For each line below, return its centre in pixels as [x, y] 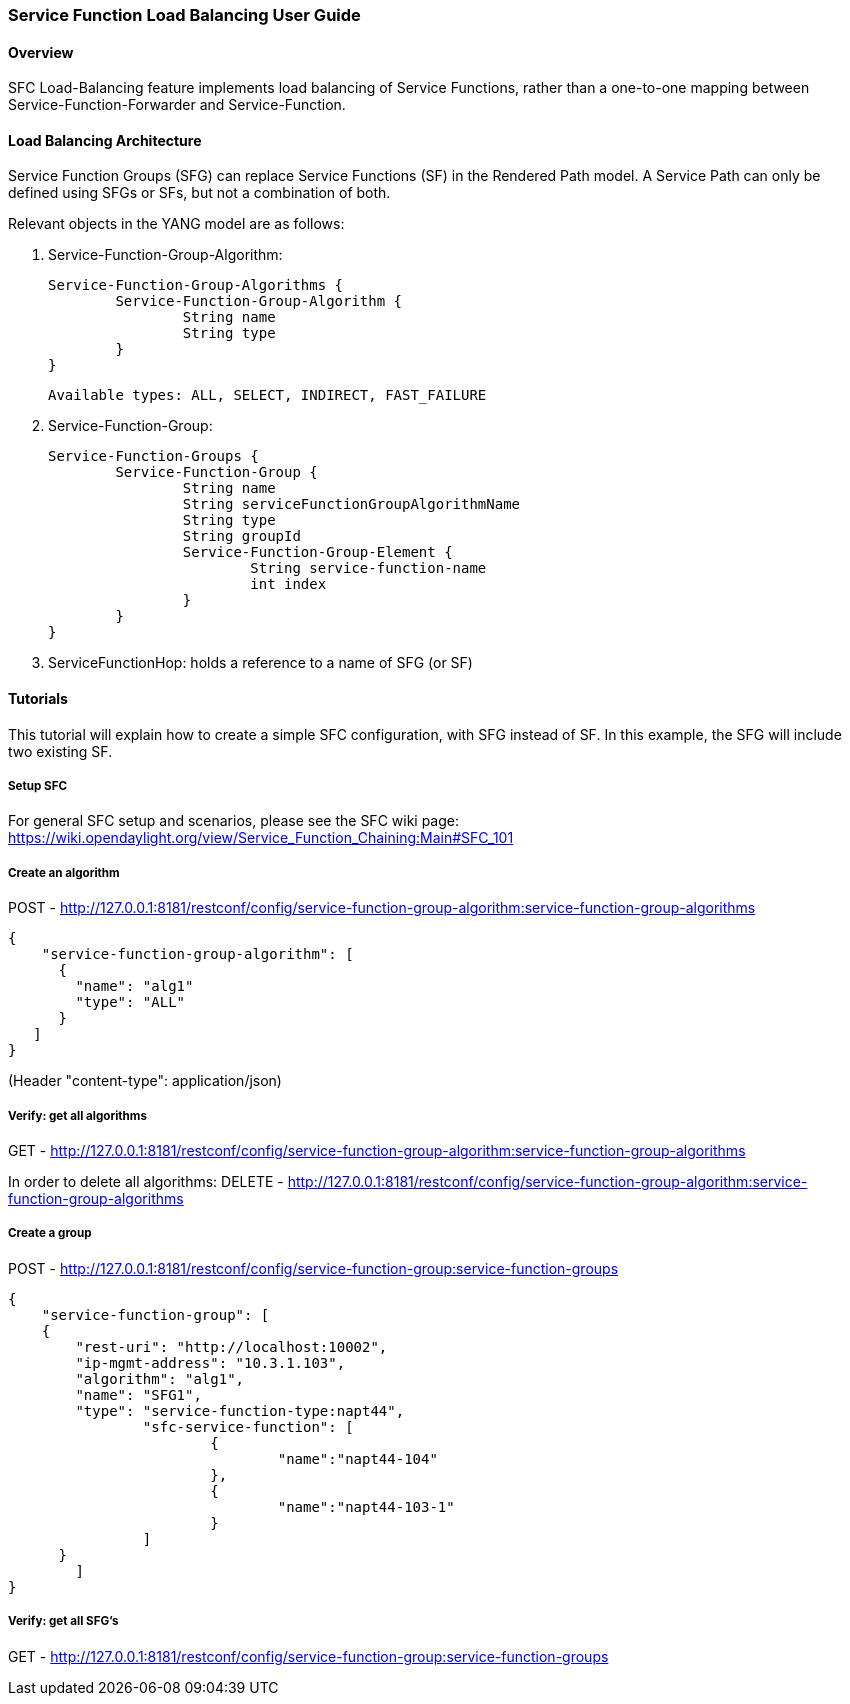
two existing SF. [60, 751]
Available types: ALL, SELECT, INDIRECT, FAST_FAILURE [267, 395]
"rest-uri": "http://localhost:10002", [231, 1346]
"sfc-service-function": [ [248, 1426]
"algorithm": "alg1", [160, 1378]
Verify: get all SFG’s [63, 1621]
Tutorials [38, 699]
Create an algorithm [64, 872]
